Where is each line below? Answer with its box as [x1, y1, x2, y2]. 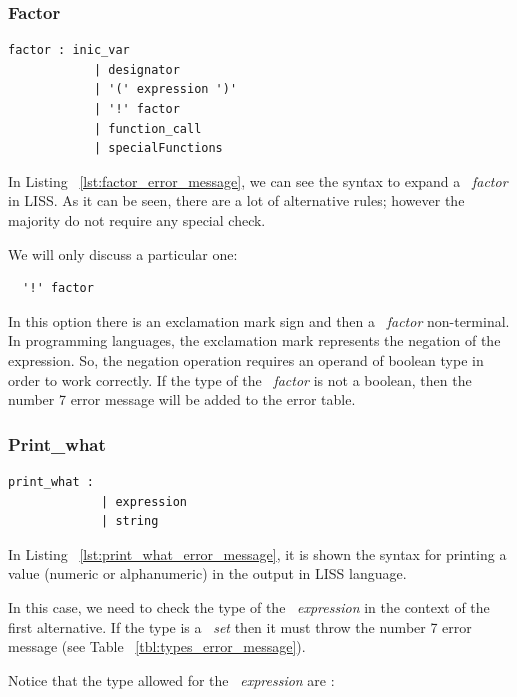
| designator [93, 62, 180, 77]
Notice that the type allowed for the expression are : [8, 669, 335, 690]
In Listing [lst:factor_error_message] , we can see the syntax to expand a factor [8, 170, 508, 191]
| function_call [93, 121, 202, 136]
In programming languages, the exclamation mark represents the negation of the [8, 330, 501, 351]
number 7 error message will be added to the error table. [8, 389, 356, 410]
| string [101, 514, 159, 529]
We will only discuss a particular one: [8, 243, 238, 264]
